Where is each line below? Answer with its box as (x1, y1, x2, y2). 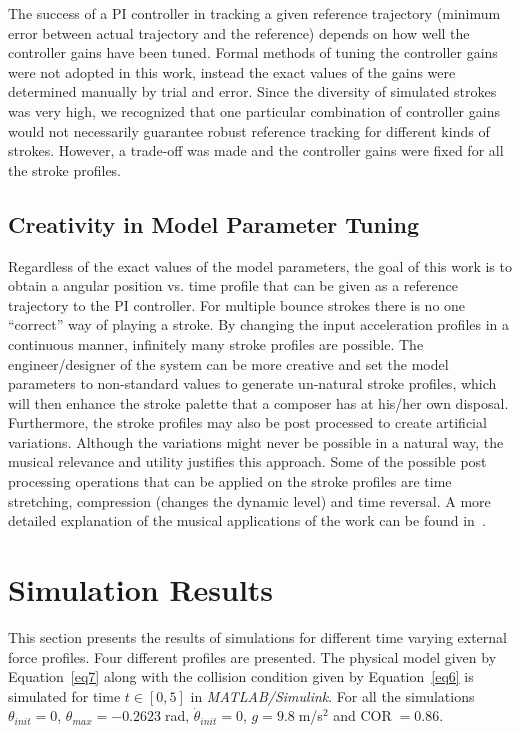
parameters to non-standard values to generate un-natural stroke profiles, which (8, 373, 497, 394)
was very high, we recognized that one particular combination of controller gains (8, 100, 500, 121)
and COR (333, 705, 392, 726)
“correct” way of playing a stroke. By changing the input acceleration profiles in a (8, 314, 510, 335)
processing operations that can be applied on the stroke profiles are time (8, 471, 452, 492)
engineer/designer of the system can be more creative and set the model (8, 353, 449, 374)
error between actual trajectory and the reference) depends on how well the (8, 22, 470, 43)
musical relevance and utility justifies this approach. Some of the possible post (8, 451, 487, 472)
